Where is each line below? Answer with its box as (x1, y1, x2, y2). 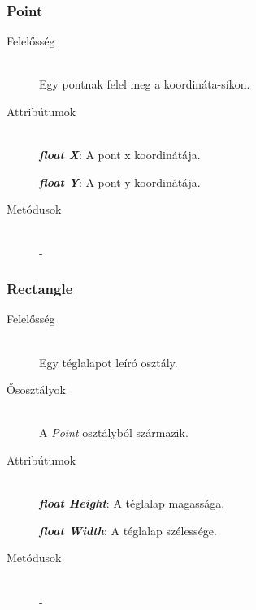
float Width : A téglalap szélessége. (39, 521, 217, 539)
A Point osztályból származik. (39, 424, 189, 441)
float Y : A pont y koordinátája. (39, 173, 201, 190)
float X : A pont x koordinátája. (39, 146, 201, 163)
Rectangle (7, 279, 73, 299)
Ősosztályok (7, 381, 66, 398)
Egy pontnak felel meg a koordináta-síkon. (39, 76, 250, 93)
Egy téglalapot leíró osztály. (39, 353, 178, 370)
